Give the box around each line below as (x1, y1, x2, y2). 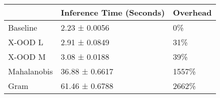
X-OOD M (8, 51, 46, 62)
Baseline (8, 22, 37, 33)
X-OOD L (8, 36, 43, 48)
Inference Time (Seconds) (61, 7, 165, 18)
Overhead (173, 7, 212, 18)
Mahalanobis (8, 65, 53, 77)
